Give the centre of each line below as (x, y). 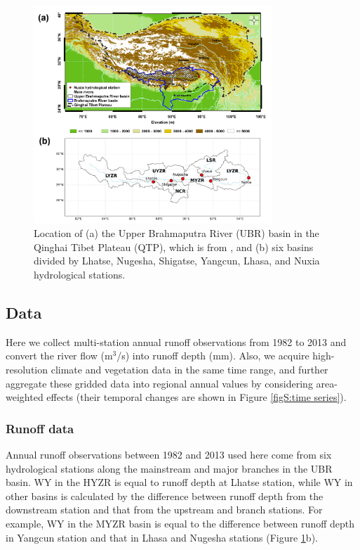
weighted (25, 397)
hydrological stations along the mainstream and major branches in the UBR (169, 468)
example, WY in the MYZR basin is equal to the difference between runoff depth (180, 524)
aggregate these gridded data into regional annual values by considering (159, 383)
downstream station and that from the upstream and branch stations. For (164, 510)
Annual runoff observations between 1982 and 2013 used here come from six (169, 455)
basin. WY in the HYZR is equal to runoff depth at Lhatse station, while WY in (179, 482)
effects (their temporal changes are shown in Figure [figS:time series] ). (196, 397)
